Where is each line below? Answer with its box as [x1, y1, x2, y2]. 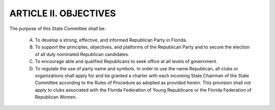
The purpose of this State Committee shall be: [9, 25, 106, 32]
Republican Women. [35, 94, 77, 100]
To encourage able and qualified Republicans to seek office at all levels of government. [35, 59, 217, 65]
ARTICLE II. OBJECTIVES [9, 8, 116, 19]
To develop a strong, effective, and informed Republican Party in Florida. [35, 37, 187, 43]
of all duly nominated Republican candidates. [35, 51, 129, 57]
